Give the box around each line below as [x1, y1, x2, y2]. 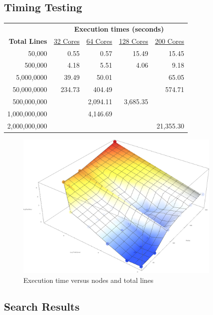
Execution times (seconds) [74, 23, 164, 34]
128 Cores [119, 36, 148, 46]
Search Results [4, 298, 80, 314]
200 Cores [155, 36, 184, 46]
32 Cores [53, 36, 80, 46]
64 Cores [86, 36, 112, 46]
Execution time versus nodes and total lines [23, 275, 154, 285]
